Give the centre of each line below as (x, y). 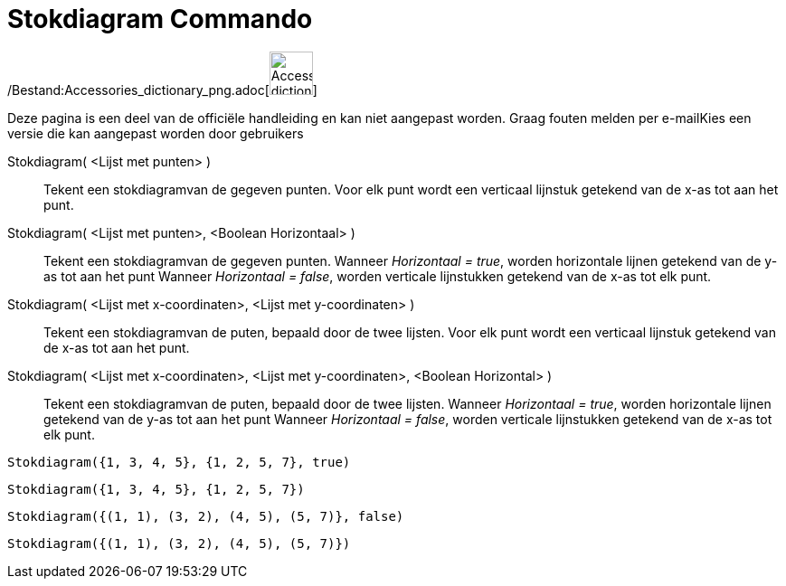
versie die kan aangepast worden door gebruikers (156, 133)
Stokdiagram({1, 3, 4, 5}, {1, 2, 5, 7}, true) (179, 462)
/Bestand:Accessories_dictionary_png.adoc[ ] (162, 90)
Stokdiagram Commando (160, 19)
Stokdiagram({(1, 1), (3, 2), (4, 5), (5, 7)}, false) (206, 516)
